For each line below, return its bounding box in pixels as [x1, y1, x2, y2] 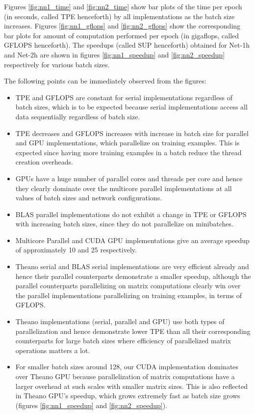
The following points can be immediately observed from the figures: [4, 76, 206, 86]
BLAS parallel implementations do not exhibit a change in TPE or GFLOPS [15, 209, 247, 219]
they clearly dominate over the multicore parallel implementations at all [15, 183, 232, 193]
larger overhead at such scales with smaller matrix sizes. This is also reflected [15, 381, 248, 391]
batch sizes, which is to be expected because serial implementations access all [15, 102, 248, 112]
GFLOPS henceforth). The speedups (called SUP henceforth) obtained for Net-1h [4, 40, 250, 50]
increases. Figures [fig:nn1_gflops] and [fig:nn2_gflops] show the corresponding [4, 21, 241, 31]
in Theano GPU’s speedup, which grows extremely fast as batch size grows [15, 390, 240, 401]
